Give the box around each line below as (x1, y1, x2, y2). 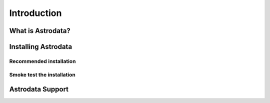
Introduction (9, 7, 62, 18)
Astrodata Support (9, 85, 69, 93)
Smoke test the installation (9, 71, 76, 78)
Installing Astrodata (9, 42, 72, 51)
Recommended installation (9, 57, 76, 64)
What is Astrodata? (9, 26, 71, 35)
